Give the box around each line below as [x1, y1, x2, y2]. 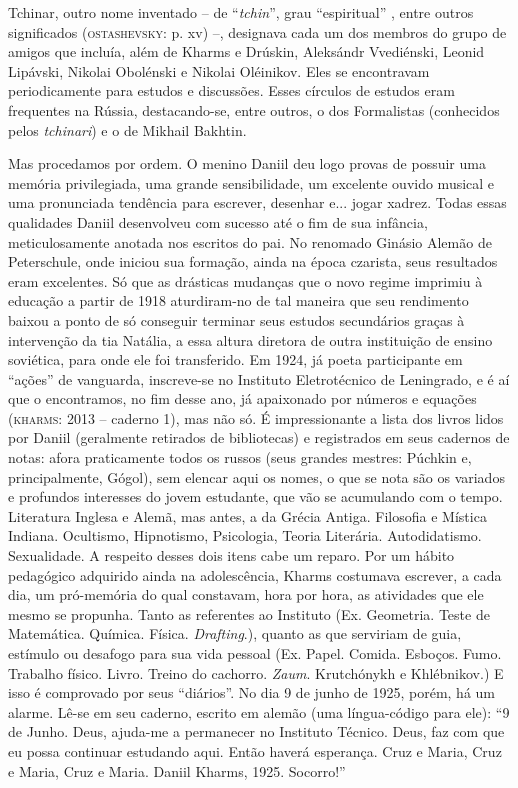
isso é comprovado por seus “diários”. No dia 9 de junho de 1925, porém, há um [8, 682, 496, 703]
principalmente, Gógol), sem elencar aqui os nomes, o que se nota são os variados [8, 466, 505, 487]
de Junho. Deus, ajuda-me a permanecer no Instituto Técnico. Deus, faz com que [8, 721, 505, 742]
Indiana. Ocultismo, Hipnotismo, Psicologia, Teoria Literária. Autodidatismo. [8, 525, 482, 546]
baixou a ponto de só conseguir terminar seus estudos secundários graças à [8, 309, 465, 330]
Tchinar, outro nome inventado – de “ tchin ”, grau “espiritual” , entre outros [8, 2, 474, 22]
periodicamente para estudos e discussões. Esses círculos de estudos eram [8, 80, 455, 101]
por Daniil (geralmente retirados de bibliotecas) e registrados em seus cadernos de [8, 427, 510, 448]
